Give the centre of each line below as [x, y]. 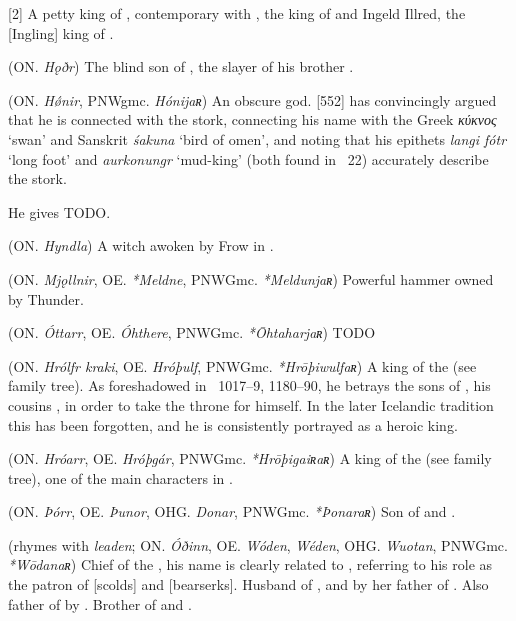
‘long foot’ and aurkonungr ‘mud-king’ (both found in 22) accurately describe [248, 158]
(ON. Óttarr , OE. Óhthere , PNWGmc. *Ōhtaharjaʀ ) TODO [192, 332]
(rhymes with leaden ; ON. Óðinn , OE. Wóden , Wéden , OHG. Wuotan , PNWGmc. [258, 544]
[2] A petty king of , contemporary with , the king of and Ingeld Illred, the [237, 13]
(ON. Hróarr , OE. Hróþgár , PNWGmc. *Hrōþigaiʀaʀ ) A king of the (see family [250, 458]
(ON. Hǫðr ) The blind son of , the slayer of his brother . [181, 66]
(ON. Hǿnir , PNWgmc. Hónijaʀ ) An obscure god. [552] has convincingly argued [252, 99]
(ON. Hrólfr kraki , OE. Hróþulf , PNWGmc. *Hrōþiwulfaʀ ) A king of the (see [242, 365]
